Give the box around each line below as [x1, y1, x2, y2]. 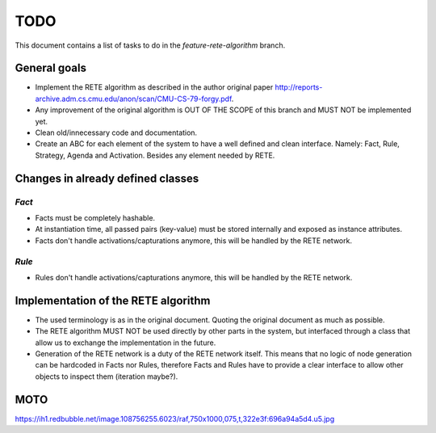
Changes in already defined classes [15, 171, 199, 185]
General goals [15, 61, 86, 75]
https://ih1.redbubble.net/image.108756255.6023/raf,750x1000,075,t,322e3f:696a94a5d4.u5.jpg [15, 414, 335, 423]
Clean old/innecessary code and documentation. [35, 128, 198, 137]
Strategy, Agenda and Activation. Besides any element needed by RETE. [35, 150, 275, 160]
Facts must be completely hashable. [35, 212, 156, 222]
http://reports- [275, 82, 323, 92]
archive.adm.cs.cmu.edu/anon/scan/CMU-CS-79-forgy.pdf [35, 94, 232, 103]
